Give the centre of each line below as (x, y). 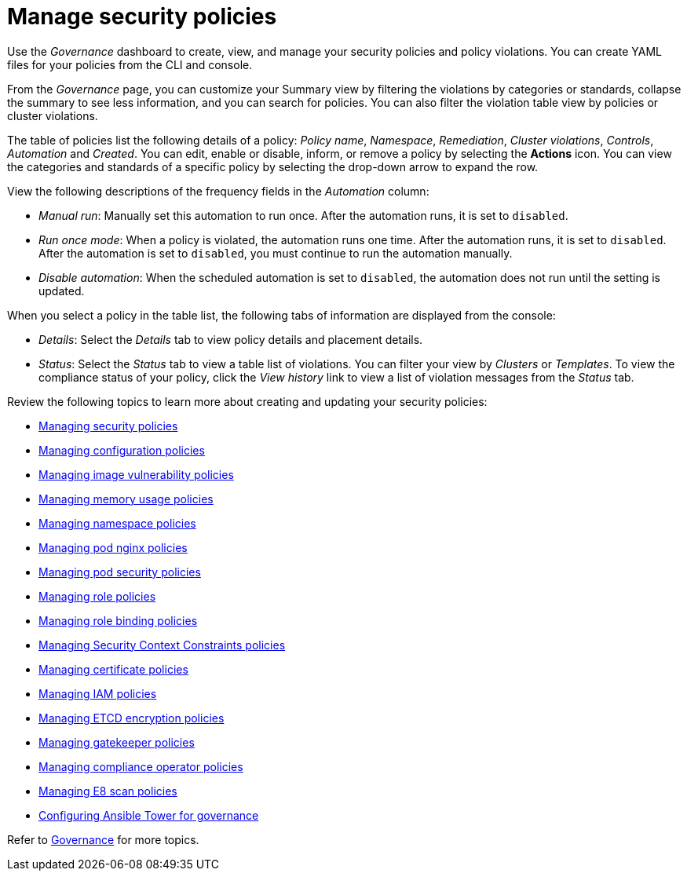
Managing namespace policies (117, 523)
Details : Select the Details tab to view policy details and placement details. (231, 339)
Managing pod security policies (120, 572)
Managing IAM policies (98, 693)
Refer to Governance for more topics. (103, 839)
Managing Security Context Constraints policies (162, 645)
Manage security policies (142, 16)
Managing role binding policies (118, 620)
